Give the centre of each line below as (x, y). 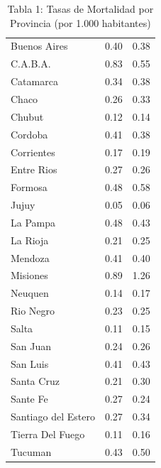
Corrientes (33, 152)
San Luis (30, 363)
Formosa (29, 187)
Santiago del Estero (53, 417)
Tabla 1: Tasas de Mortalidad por (80, 9)
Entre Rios (34, 169)
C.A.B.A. (31, 64)
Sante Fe (29, 399)
